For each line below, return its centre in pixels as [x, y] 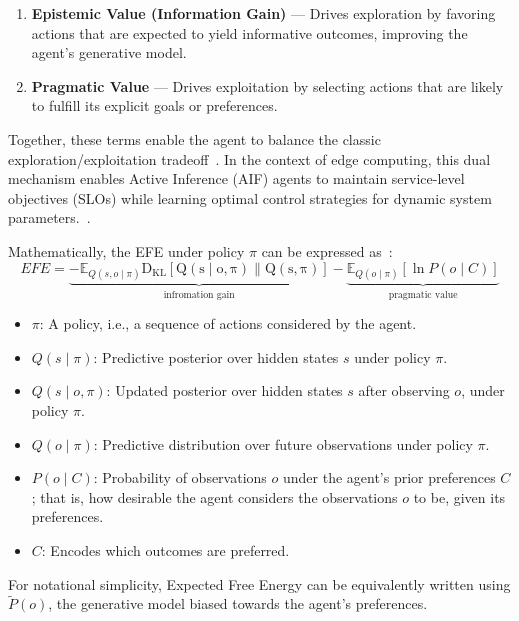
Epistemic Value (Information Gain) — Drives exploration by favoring [263, 13]
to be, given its [459, 496]
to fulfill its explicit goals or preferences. [154, 105]
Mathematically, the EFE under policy [126, 250]
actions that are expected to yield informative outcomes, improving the [249, 32]
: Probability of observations [180, 477]
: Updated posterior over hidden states [224, 390]
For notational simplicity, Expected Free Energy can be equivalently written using [259, 583]
